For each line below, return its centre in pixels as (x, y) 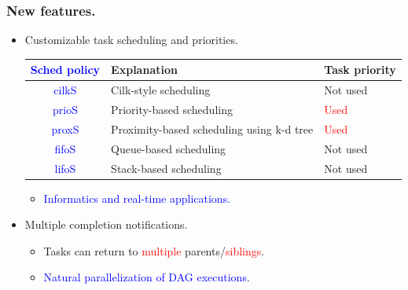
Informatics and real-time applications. (137, 198)
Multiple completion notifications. (106, 224)
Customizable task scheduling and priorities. (131, 40)
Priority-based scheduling (172, 109)
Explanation (144, 70)
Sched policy (65, 70)
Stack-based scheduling (166, 168)
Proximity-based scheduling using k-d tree (212, 128)
